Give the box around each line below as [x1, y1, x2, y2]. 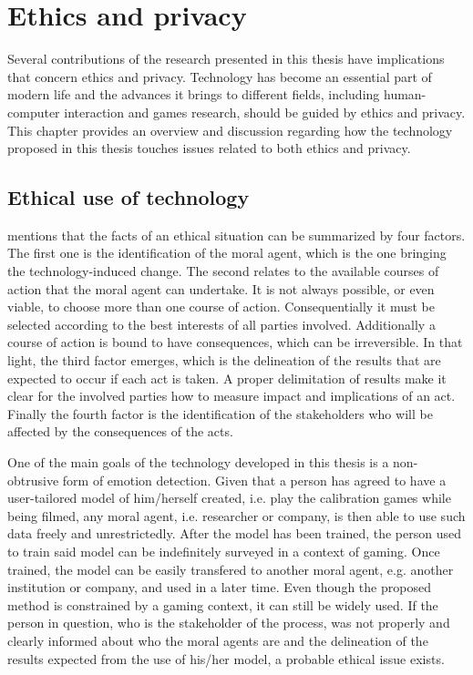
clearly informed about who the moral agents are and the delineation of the [7, 630, 428, 649]
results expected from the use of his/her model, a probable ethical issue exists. [7, 649, 445, 668]
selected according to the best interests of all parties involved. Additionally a [7, 314, 436, 333]
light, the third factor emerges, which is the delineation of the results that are [7, 351, 441, 370]
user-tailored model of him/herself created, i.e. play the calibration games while [7, 488, 451, 507]
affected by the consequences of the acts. [7, 422, 233, 441]
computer [7, 102, 60, 121]
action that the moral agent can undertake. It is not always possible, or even [7, 279, 435, 298]
